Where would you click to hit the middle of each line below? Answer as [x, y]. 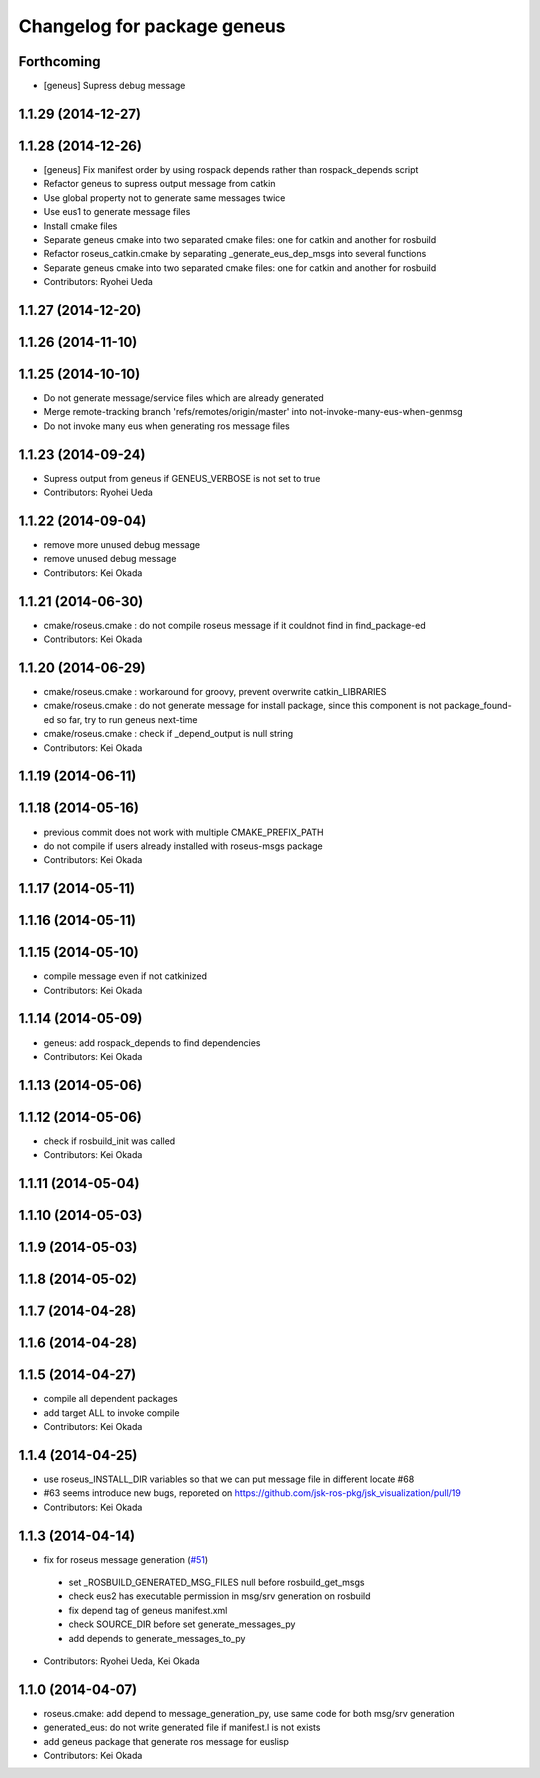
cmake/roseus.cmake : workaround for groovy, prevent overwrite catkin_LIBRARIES [215, 692]
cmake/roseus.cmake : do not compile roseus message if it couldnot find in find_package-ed [234, 625]
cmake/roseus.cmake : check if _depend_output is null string [168, 734]
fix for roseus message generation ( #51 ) [126, 1559]
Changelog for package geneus [152, 26]
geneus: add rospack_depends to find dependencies [152, 1042]
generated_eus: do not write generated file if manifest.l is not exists [182, 1727]
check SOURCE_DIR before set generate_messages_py [182, 1624]
